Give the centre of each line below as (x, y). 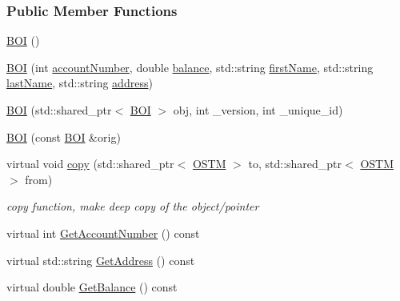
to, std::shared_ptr (295, 164)
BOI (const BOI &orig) (64, 136)
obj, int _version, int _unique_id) (258, 110)
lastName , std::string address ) (80, 83)
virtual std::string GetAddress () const (101, 260)
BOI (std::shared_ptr (59, 110)
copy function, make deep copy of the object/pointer (133, 206)
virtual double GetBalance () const (92, 287)
